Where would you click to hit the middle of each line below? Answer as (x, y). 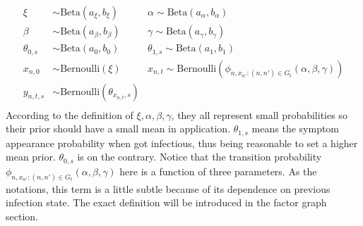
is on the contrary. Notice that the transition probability (200, 157)
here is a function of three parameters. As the (218, 171)
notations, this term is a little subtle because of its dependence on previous (168, 188)
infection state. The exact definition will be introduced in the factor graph (166, 202)
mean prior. (31, 157)
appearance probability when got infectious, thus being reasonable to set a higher (182, 143)
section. (22, 216)
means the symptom (296, 128)
